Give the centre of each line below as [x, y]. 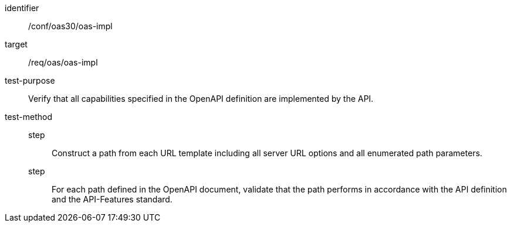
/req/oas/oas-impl [63, 62]
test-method [28, 117]
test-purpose [30, 80]
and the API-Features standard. [112, 199]
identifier [22, 8]
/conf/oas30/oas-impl [70, 26]
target [16, 44]
